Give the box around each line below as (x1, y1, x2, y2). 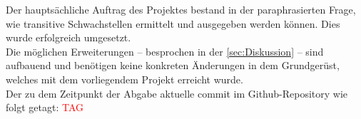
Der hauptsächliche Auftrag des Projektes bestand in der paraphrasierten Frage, (6, 2, 356, 16)
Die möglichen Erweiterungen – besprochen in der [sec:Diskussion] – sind (6, 43, 324, 58)
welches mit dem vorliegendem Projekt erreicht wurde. (6, 71, 243, 86)
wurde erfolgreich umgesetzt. (6, 30, 131, 45)
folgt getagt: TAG (6, 100, 83, 115)
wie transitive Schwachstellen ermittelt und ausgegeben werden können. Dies (6, 16, 340, 31)
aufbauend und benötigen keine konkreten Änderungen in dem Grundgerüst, (6, 58, 340, 73)
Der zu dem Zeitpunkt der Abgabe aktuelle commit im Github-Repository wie (6, 86, 348, 100)
